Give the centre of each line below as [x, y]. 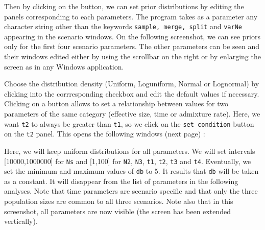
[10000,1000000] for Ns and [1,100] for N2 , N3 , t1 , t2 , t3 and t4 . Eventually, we [128, 161]
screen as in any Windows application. [64, 66]
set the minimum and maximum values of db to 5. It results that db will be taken [131, 171]
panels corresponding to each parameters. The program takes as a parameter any [131, 16]
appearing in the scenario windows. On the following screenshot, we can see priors [132, 36]
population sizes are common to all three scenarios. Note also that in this [119, 201]
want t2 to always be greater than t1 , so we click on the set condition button [129, 123]
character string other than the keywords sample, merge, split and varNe [123, 26]
